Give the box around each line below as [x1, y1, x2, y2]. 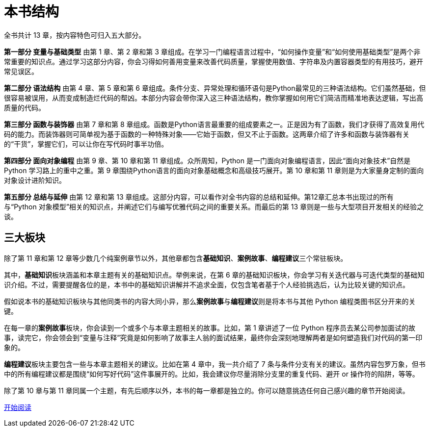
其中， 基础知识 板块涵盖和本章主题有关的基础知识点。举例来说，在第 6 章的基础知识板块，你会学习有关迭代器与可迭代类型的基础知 [4, 270, 425, 279]
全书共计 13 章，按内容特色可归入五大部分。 [4, 30, 146, 39]
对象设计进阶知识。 [4, 176, 66, 184]
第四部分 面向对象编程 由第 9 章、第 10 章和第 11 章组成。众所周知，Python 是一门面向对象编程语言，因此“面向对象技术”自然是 [4, 156, 411, 165]
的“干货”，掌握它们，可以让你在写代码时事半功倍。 [4, 139, 168, 148]
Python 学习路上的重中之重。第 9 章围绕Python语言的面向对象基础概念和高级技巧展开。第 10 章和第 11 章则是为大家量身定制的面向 [4, 166, 424, 175]
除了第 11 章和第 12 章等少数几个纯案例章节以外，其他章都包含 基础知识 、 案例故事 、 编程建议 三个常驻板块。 [4, 254, 348, 262]
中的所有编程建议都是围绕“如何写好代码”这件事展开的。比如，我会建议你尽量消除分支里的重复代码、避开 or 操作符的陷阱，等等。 [4, 369, 419, 378]
